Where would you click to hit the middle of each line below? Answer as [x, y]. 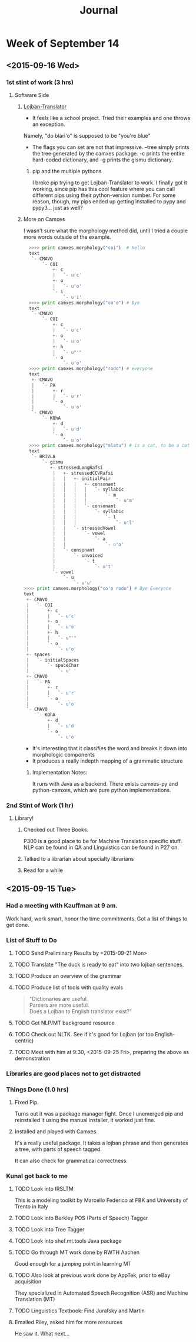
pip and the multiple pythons [67, 171]
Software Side [32, 95]
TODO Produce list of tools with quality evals [69, 987]
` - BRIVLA [44, 457]
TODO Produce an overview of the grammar [68, 975]
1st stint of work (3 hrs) [40, 82]
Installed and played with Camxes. [56, 1132]
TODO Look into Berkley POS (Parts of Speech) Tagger [81, 1218]
